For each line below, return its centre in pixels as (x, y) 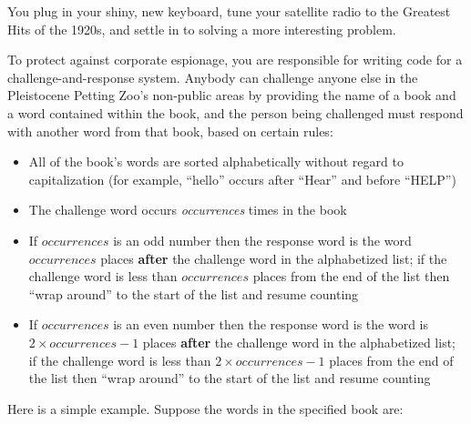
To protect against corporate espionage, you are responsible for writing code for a (235, 60)
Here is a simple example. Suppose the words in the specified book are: (205, 408)
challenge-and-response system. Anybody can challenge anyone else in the (213, 77)
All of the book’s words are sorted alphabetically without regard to (216, 162)
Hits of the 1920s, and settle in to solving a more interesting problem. (202, 29)
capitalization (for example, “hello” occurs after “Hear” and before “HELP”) (242, 179)
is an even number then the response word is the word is (271, 324)
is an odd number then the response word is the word (262, 240)
